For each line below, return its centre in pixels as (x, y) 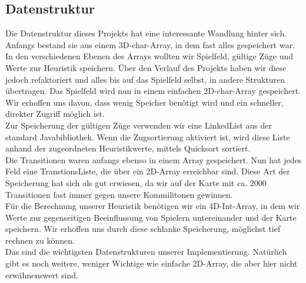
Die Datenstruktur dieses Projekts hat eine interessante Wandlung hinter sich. (146, 33)
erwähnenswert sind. (42, 274)
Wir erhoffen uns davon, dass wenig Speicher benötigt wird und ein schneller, (144, 102)
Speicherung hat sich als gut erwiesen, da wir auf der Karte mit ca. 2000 (136, 182)
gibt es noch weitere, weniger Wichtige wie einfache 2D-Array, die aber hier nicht (152, 263)
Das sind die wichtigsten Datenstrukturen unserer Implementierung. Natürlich (146, 252)
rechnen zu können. (40, 240)
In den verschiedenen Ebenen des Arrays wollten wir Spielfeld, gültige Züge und (149, 56)
